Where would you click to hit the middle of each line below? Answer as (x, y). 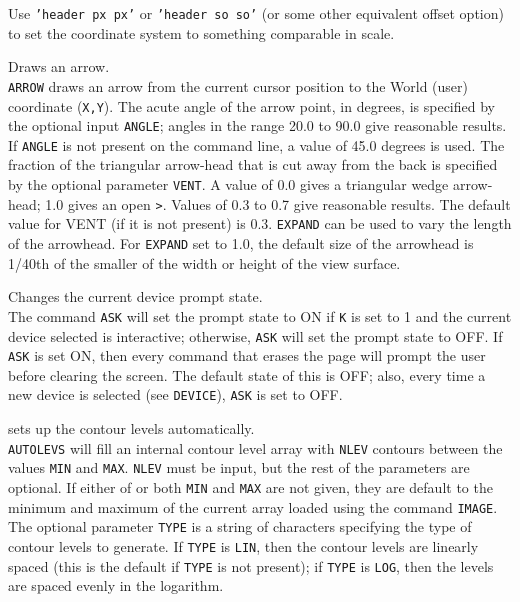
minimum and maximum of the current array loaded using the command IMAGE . (253, 506)
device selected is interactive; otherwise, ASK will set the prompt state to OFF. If (255, 335)
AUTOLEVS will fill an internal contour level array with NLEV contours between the (255, 447)
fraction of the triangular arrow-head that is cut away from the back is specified (253, 164)
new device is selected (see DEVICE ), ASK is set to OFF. (175, 394)
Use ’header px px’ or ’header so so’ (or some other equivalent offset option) (256, 13)
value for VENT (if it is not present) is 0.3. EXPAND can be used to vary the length (260, 223)
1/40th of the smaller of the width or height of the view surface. (204, 262)
